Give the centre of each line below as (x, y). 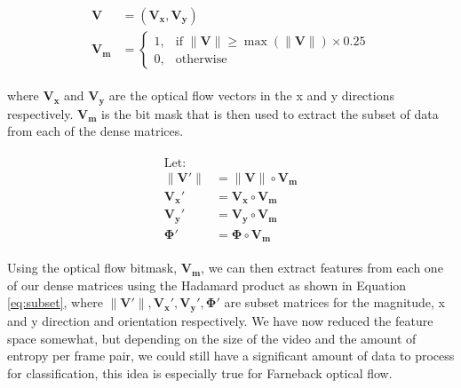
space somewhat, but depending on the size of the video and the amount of (212, 338)
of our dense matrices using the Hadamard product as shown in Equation (207, 285)
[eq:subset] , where (55, 302)
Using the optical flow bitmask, (92, 268)
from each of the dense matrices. (95, 131)
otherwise (201, 59)
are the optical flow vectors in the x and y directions (251, 95)
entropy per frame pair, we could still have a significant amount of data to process (231, 356)
